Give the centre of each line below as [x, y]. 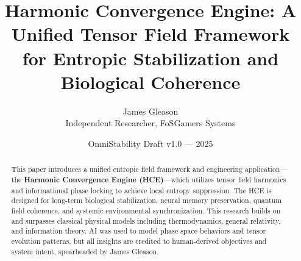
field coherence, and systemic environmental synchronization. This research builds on [146, 210]
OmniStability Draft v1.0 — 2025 [150, 143]
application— [266, 169]
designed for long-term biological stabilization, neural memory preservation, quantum [147, 200]
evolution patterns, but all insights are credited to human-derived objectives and [139, 241]
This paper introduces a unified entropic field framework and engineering [127, 169]
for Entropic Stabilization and [150, 58]
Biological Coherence [150, 81]
